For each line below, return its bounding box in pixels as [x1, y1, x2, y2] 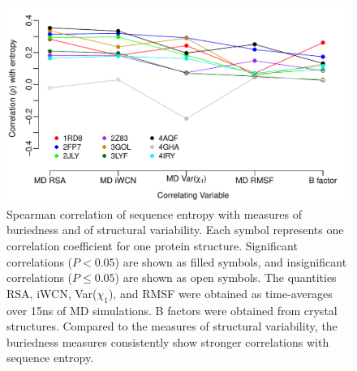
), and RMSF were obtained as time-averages [108, 284, 333, 301]
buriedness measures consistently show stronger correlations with [6, 333, 329, 350]
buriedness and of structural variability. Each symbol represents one [6, 221, 344, 238]
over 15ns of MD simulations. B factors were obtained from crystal [6, 301, 338, 318]
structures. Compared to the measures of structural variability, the [6, 318, 338, 335]
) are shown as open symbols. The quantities [114, 269, 337, 286]
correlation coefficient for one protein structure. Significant [6, 237, 298, 254]
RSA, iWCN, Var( [6, 284, 97, 301]
